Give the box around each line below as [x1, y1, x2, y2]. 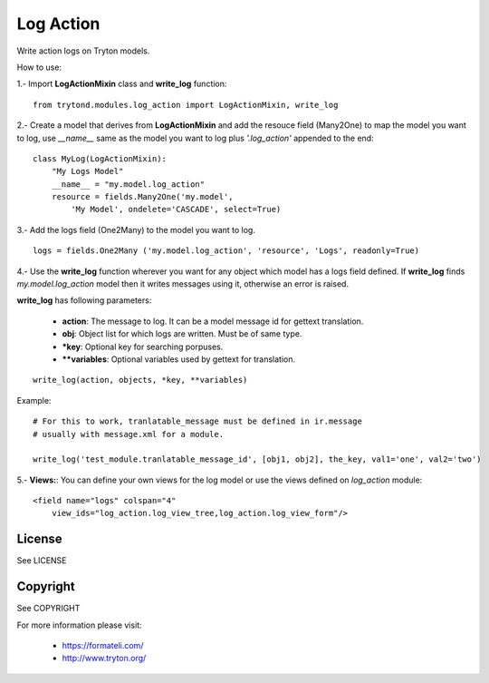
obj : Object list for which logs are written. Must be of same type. [62, 328, 302, 339]
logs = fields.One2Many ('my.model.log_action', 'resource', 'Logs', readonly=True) [33, 246, 420, 256]
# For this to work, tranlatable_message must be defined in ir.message [33, 416, 362, 426]
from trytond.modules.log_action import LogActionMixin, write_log [33, 100, 339, 110]
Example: [16, 395, 52, 405]
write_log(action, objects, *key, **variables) [33, 375, 248, 385]
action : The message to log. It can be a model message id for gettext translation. [62, 316, 364, 327]
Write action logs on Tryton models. [16, 45, 150, 56]
